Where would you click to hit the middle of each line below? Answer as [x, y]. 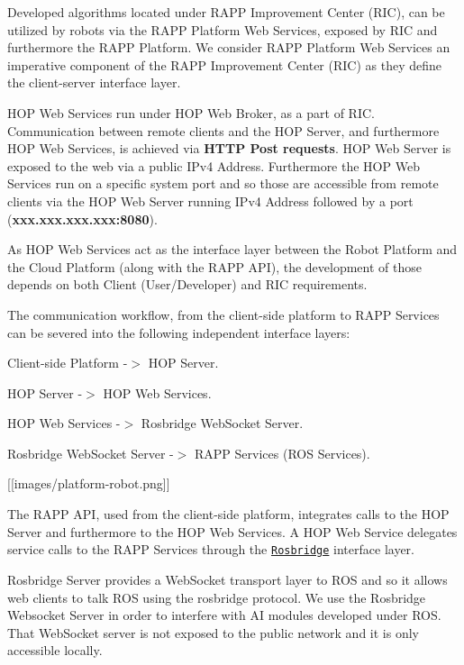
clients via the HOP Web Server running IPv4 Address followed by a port [210, 200]
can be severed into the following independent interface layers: [179, 332]
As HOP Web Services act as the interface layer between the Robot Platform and [232, 249]
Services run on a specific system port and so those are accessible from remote [223, 183]
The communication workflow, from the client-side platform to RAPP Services [223, 314]
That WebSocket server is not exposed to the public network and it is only [213, 632]
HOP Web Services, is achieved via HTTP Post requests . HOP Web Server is [229, 148]
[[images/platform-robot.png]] [89, 483]
